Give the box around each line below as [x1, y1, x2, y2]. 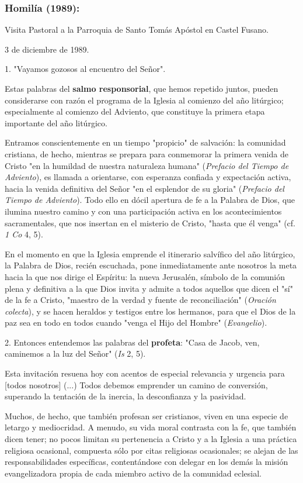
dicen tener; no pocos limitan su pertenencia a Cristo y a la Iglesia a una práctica [5, 433, 297, 445]
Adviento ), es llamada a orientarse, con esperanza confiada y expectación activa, [5, 171, 291, 183]
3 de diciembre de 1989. [5, 43, 89, 55]
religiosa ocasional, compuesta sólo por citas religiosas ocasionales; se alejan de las [5, 444, 298, 456]
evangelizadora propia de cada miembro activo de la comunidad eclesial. [5, 467, 262, 479]
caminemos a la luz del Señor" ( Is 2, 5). [5, 347, 146, 360]
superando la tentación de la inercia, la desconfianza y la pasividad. [5, 390, 246, 402]
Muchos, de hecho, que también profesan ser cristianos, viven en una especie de [5, 409, 288, 422]
